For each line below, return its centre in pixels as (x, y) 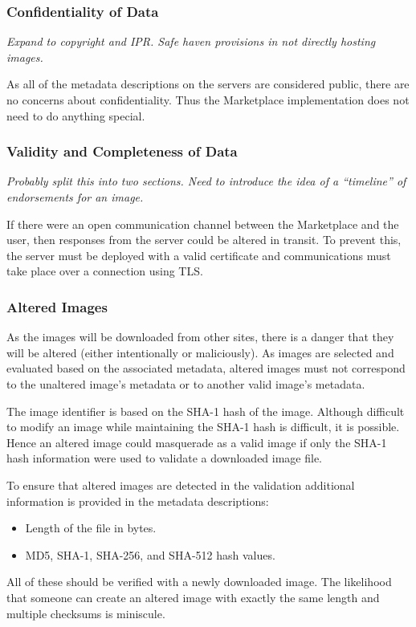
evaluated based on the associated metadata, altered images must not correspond (206, 368)
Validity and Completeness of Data (122, 151)
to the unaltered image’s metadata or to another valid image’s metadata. (186, 383)
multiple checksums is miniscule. (86, 613)
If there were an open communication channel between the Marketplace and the (203, 224)
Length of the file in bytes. (91, 528)
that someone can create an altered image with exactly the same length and (193, 597)
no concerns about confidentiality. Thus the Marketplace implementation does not (208, 100)
